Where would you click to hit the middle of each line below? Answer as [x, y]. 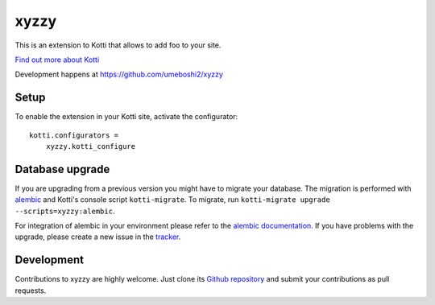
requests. [31, 291]
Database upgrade [62, 169]
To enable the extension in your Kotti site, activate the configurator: [126, 117]
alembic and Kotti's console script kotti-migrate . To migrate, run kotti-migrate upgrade [172, 200]
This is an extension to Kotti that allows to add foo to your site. [118, 45]
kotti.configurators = [74, 135]
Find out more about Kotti [57, 60]
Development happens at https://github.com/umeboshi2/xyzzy [119, 74]
